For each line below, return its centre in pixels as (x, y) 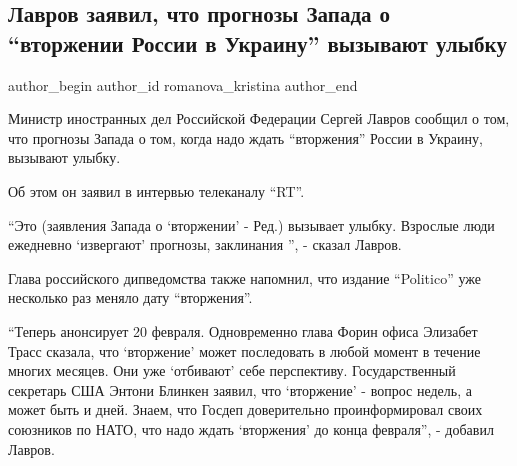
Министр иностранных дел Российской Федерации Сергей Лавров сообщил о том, (259, 118)
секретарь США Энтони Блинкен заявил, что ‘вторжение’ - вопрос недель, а (240, 389)
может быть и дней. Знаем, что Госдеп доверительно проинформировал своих (245, 409)
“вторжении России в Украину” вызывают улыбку (257, 42)
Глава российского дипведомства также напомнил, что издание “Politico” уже (244, 277)
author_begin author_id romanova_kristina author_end (183, 84)
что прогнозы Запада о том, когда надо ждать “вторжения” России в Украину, (245, 137)
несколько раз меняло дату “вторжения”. (130, 297)
